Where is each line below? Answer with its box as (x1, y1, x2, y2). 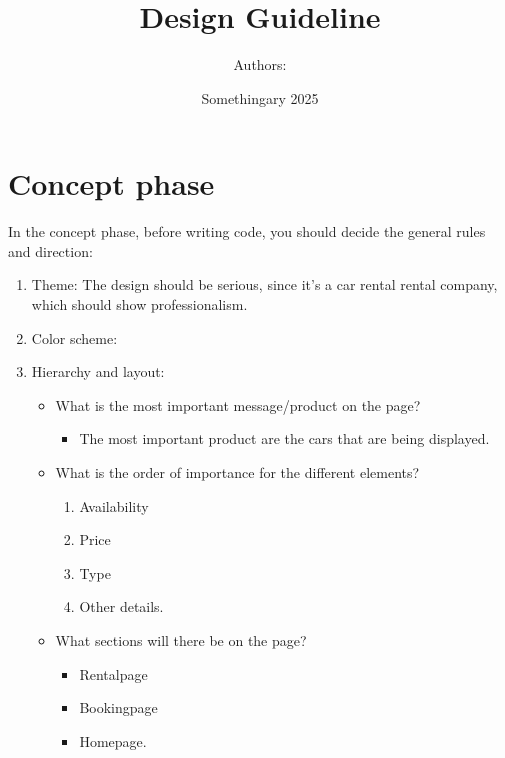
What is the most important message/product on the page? (55, 394, 421, 415)
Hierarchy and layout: (31, 361, 165, 382)
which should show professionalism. (31, 294, 248, 315)
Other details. (79, 596, 164, 617)
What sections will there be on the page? (55, 629, 307, 650)
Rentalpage (79, 663, 148, 684)
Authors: (233, 54, 287, 75)
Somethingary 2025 (201, 87, 319, 108)
